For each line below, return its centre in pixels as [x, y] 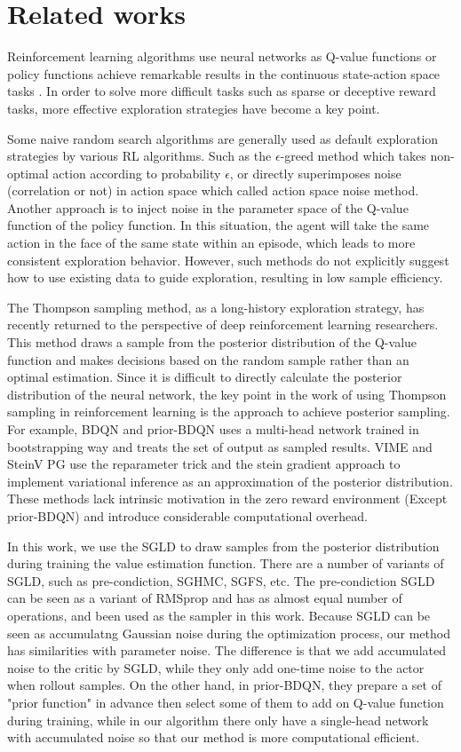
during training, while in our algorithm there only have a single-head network [218, 720]
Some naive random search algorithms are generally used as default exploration [223, 138]
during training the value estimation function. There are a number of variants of [226, 563]
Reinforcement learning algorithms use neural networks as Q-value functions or [222, 56]
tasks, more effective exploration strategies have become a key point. [194, 108]
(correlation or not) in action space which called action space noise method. [213, 190]
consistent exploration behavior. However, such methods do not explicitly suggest [228, 260]
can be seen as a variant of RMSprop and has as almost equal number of [205, 598]
